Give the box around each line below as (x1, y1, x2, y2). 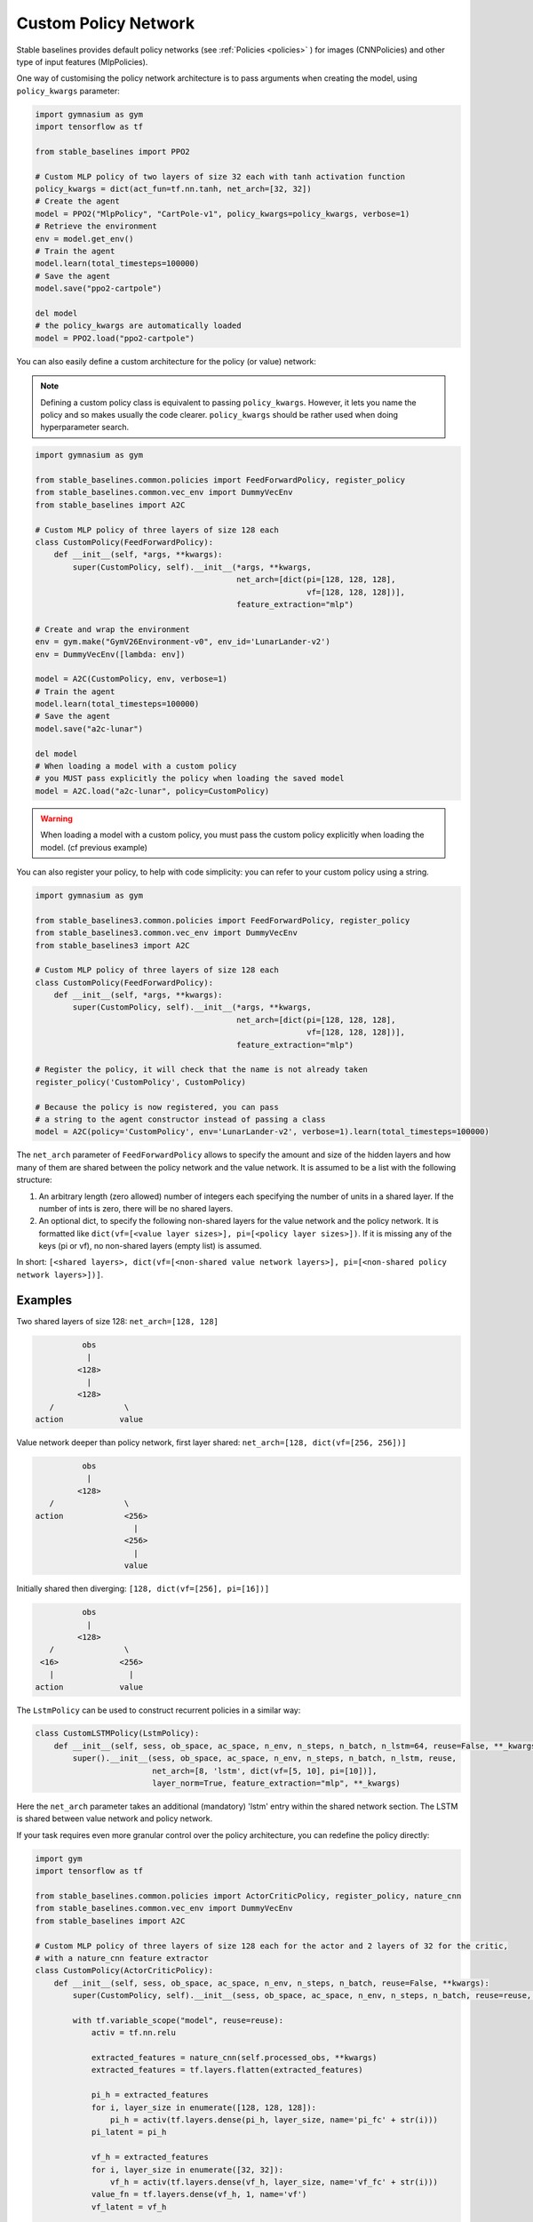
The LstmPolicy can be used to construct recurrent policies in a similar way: (16, 1705, 301, 1715)
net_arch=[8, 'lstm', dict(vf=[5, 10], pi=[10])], (152, 1765, 378, 1776)
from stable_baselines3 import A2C (35, 940, 190, 950)
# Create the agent (35, 196, 120, 206)
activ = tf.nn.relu (91, 2027, 177, 2038)
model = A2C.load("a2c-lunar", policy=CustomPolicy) (35, 786, 270, 795)
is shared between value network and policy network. (16, 1813, 213, 1824)
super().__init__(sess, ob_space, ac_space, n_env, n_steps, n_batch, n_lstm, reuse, (72, 1754, 457, 1763)
